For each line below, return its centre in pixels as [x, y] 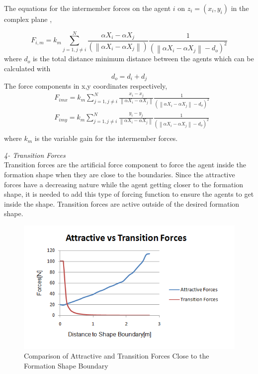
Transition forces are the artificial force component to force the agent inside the [125, 165]
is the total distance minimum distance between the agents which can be [143, 59]
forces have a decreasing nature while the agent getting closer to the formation [124, 184]
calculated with [27, 68]
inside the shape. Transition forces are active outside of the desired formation [122, 203]
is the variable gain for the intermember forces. [106, 138]
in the [240, 8]
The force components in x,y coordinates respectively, [86, 85]
